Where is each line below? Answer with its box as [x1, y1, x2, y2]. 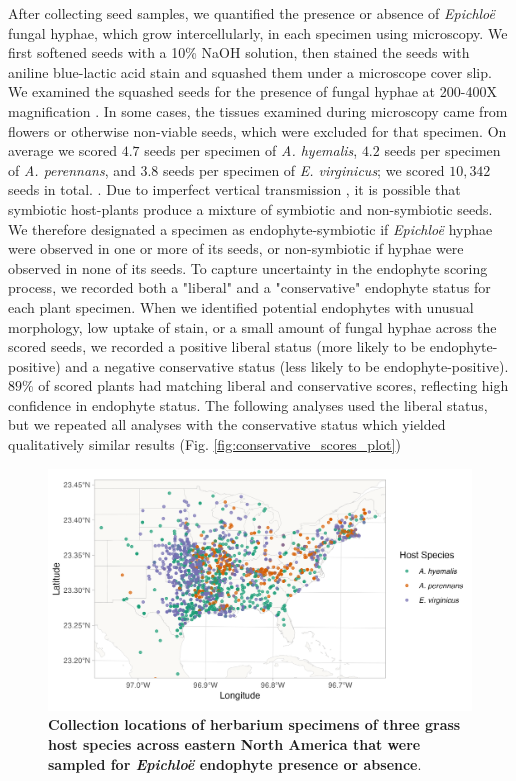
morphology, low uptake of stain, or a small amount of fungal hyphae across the [8, 316, 497, 337]
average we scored [8, 140, 118, 161]
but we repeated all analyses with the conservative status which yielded [8, 414, 446, 435]
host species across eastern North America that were [48, 734, 421, 755]
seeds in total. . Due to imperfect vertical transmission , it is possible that [8, 179, 461, 200]
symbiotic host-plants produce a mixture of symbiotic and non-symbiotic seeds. [8, 198, 493, 219]
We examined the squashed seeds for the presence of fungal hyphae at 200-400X [8, 81, 497, 102]
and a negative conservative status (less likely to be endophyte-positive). [65, 355, 509, 376]
